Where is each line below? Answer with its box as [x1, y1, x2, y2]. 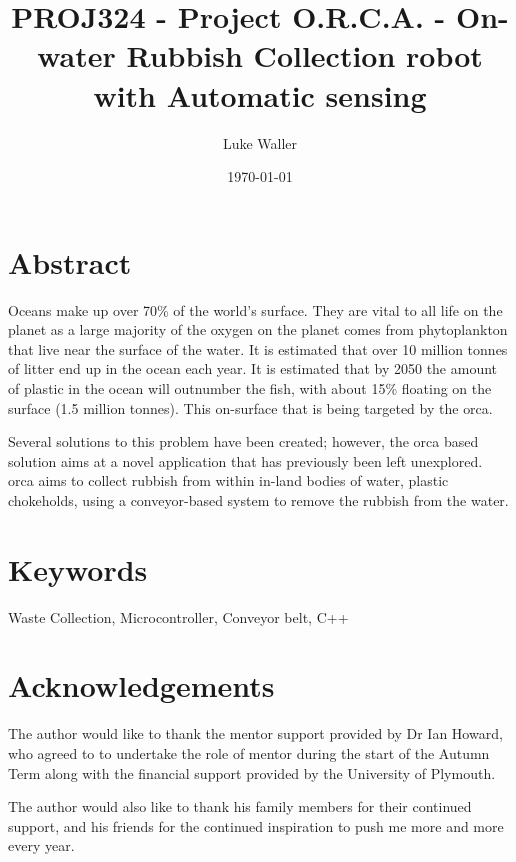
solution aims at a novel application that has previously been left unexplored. [8, 450, 483, 471]
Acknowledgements [8, 665, 275, 706]
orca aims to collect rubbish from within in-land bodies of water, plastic [8, 470, 449, 491]
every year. [8, 835, 75, 856]
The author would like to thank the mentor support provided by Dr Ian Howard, [8, 723, 503, 744]
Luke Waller [222, 132, 298, 153]
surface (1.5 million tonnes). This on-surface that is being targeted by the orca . [8, 397, 493, 418]
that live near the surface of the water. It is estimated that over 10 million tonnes [8, 338, 508, 359]
